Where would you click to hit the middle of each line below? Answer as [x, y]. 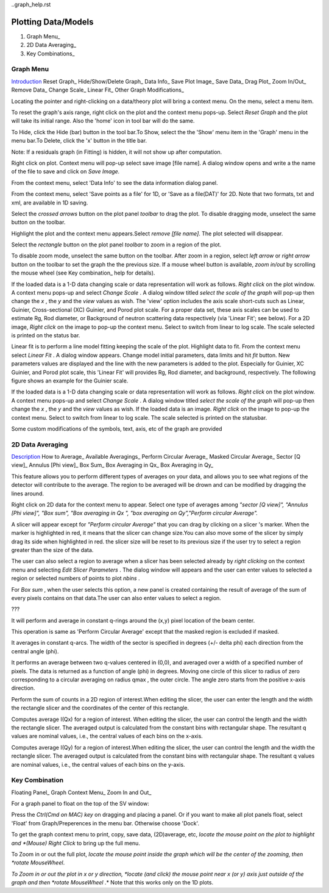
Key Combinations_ [51, 53]
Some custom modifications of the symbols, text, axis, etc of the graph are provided [117, 429]
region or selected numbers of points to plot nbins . [76, 578]
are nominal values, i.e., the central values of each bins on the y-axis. [98, 764]
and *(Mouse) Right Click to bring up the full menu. [76, 843]
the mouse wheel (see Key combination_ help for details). [83, 273]
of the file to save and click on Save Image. [65, 171]
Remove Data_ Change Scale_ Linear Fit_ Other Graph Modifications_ [97, 90]
